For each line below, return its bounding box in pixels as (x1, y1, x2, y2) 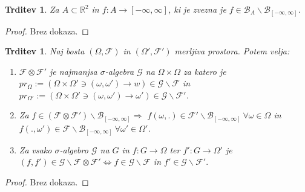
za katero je (183, 65, 226, 77)
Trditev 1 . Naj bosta (5, 45, 85, 57)
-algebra (105, 65, 134, 77)
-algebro (59, 143, 88, 156)
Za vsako (19, 143, 52, 156)
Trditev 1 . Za (5, 3, 59, 15)
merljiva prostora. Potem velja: (174, 45, 290, 57)
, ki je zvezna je (168, 3, 226, 15)
